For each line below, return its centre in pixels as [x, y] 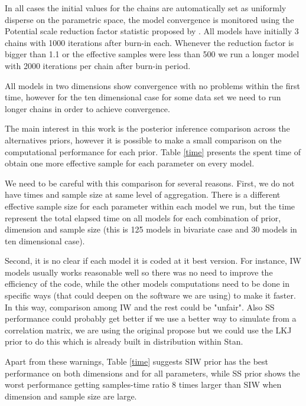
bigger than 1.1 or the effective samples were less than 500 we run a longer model [152, 54]
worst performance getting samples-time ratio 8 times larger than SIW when [143, 384]
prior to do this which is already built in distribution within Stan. [124, 341]
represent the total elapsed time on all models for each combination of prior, [143, 217]
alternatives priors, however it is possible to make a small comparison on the [143, 140]
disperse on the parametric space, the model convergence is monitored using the [149, 19]
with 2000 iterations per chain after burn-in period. [98, 65]
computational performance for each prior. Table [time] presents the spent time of [153, 151]
